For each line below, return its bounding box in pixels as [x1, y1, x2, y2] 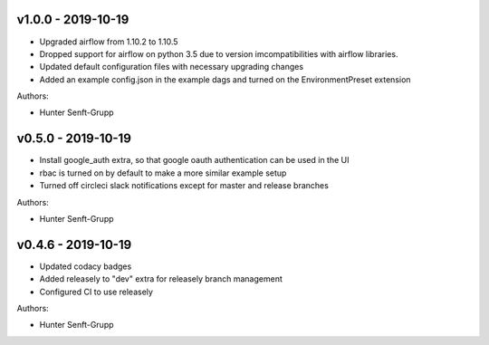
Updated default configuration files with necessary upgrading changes [39, 62, 303, 72]
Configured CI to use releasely [39, 286, 154, 297]
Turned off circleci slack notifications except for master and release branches [39, 180, 330, 191]
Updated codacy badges [39, 261, 132, 272]
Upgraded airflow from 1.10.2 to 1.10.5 [39, 36, 178, 47]
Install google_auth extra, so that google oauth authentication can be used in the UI [39, 155, 350, 166]
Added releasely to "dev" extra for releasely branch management [39, 273, 283, 284]
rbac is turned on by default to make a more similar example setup [39, 168, 287, 178]
